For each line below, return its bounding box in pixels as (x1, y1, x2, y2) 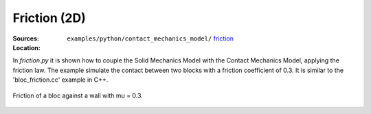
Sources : (12, 34, 39, 43)
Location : (12, 43, 41, 52)
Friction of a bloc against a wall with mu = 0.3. (12, 91, 144, 100)
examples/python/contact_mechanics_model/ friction (67, 34, 234, 43)
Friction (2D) (12, 10, 86, 25)
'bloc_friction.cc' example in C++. (12, 76, 109, 84)
